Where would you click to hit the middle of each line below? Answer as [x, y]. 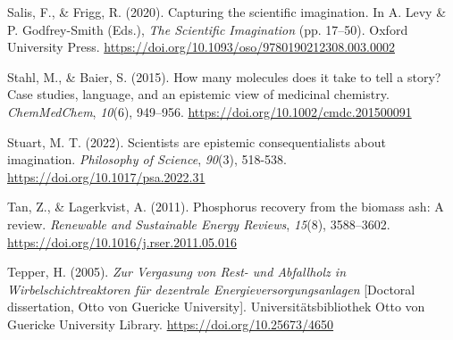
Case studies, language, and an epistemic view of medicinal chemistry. [198, 94]
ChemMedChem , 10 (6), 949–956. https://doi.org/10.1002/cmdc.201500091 [210, 111]
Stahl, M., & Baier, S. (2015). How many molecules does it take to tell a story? [224, 76]
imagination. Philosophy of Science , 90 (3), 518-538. [147, 159]
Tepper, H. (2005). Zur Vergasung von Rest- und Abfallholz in [177, 272]
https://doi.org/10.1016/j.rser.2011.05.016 [122, 241]
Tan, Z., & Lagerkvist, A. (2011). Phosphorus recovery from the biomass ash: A [226, 207]
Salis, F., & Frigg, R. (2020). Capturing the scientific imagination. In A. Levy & [227, 12]
